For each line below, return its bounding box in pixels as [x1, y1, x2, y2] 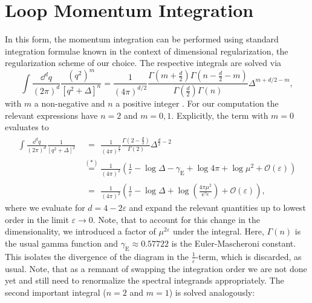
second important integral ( [5, 285, 106, 298]
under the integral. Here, [172, 225, 264, 238]
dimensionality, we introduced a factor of [5, 225, 156, 238]
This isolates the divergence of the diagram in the [5, 250, 189, 262]
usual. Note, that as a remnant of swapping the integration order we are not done [5, 262, 307, 275]
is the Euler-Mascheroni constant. [171, 236, 296, 249]
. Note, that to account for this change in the [93, 213, 261, 225]
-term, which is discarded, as [195, 250, 302, 262]
